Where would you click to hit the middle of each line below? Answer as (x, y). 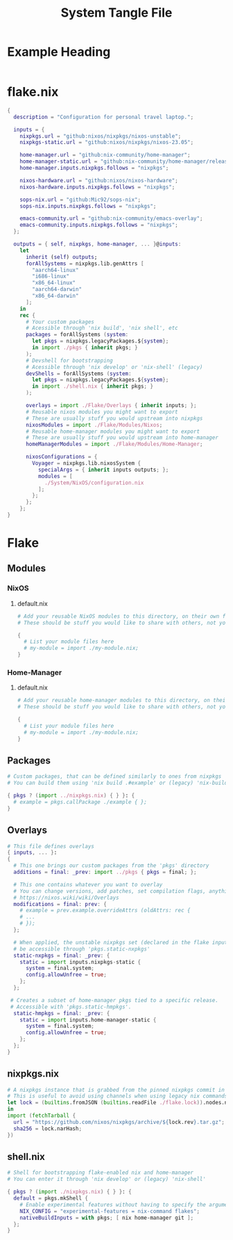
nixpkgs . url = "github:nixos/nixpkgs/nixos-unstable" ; (101, 136)
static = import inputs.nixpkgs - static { (80, 962)
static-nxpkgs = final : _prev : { (62, 955)
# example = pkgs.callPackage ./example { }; (80, 802)
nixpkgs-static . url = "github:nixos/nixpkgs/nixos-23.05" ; (107, 143)
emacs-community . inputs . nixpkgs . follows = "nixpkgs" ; (99, 225)
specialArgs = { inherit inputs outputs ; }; (103, 470)
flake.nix (33, 92)
